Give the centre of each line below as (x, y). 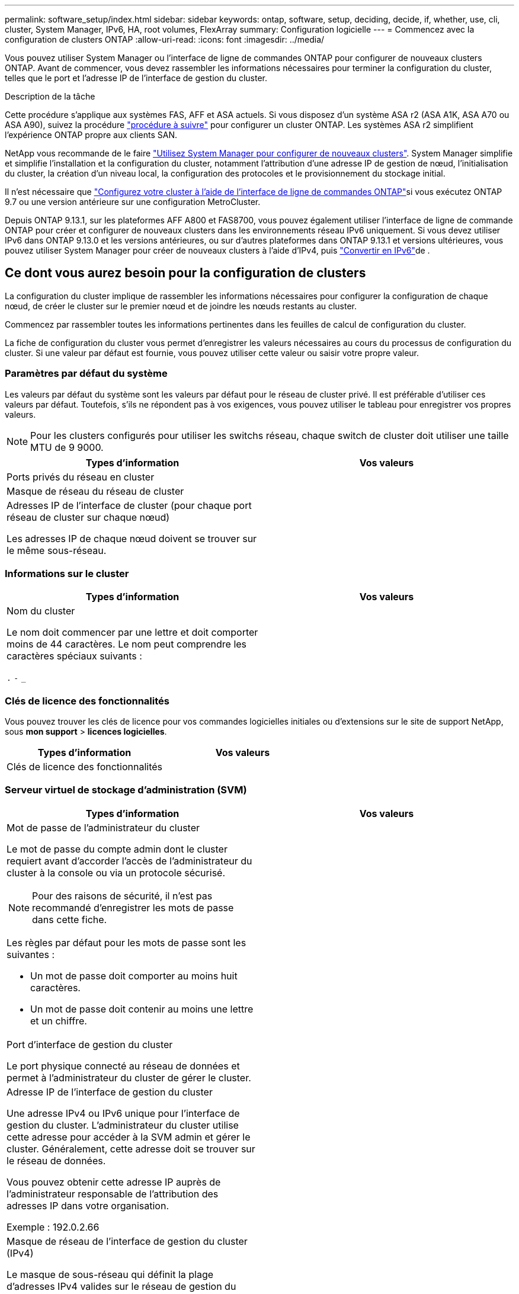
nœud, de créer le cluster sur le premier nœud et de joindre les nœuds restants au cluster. (181, 306)
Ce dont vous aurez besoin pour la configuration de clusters (185, 273)
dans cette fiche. (70, 919)
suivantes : (31, 954)
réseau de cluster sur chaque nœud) (88, 517)
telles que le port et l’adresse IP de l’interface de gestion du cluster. (136, 78)
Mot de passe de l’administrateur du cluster (103, 827)
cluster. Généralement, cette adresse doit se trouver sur (131, 1149)
